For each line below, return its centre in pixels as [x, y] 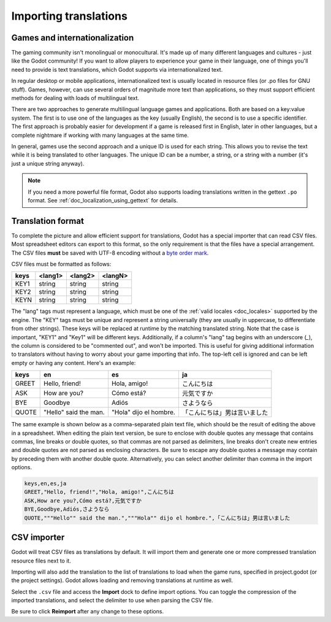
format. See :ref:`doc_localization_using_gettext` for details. [103, 200]
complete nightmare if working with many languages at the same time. [100, 135]
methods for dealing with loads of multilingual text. [75, 98]
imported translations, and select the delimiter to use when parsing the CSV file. [112, 601]
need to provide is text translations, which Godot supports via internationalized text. [117, 69]
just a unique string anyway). [48, 163]
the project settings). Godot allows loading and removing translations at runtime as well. [122, 580]
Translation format [48, 221]
